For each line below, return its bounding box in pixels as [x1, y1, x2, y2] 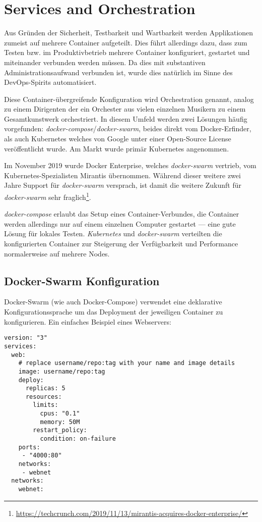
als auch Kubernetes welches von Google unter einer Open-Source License [4, 133, 231, 144]
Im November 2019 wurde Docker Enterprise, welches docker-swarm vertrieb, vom [4, 160, 256, 171]
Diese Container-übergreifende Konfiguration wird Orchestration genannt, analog [4, 93, 254, 104]
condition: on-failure [40, 435, 116, 443]
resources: [25, 393, 62, 400]
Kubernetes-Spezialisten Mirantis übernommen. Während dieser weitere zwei [4, 170, 241, 180]
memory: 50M [40, 418, 80, 426]
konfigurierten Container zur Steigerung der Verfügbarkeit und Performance [4, 238, 238, 249]
